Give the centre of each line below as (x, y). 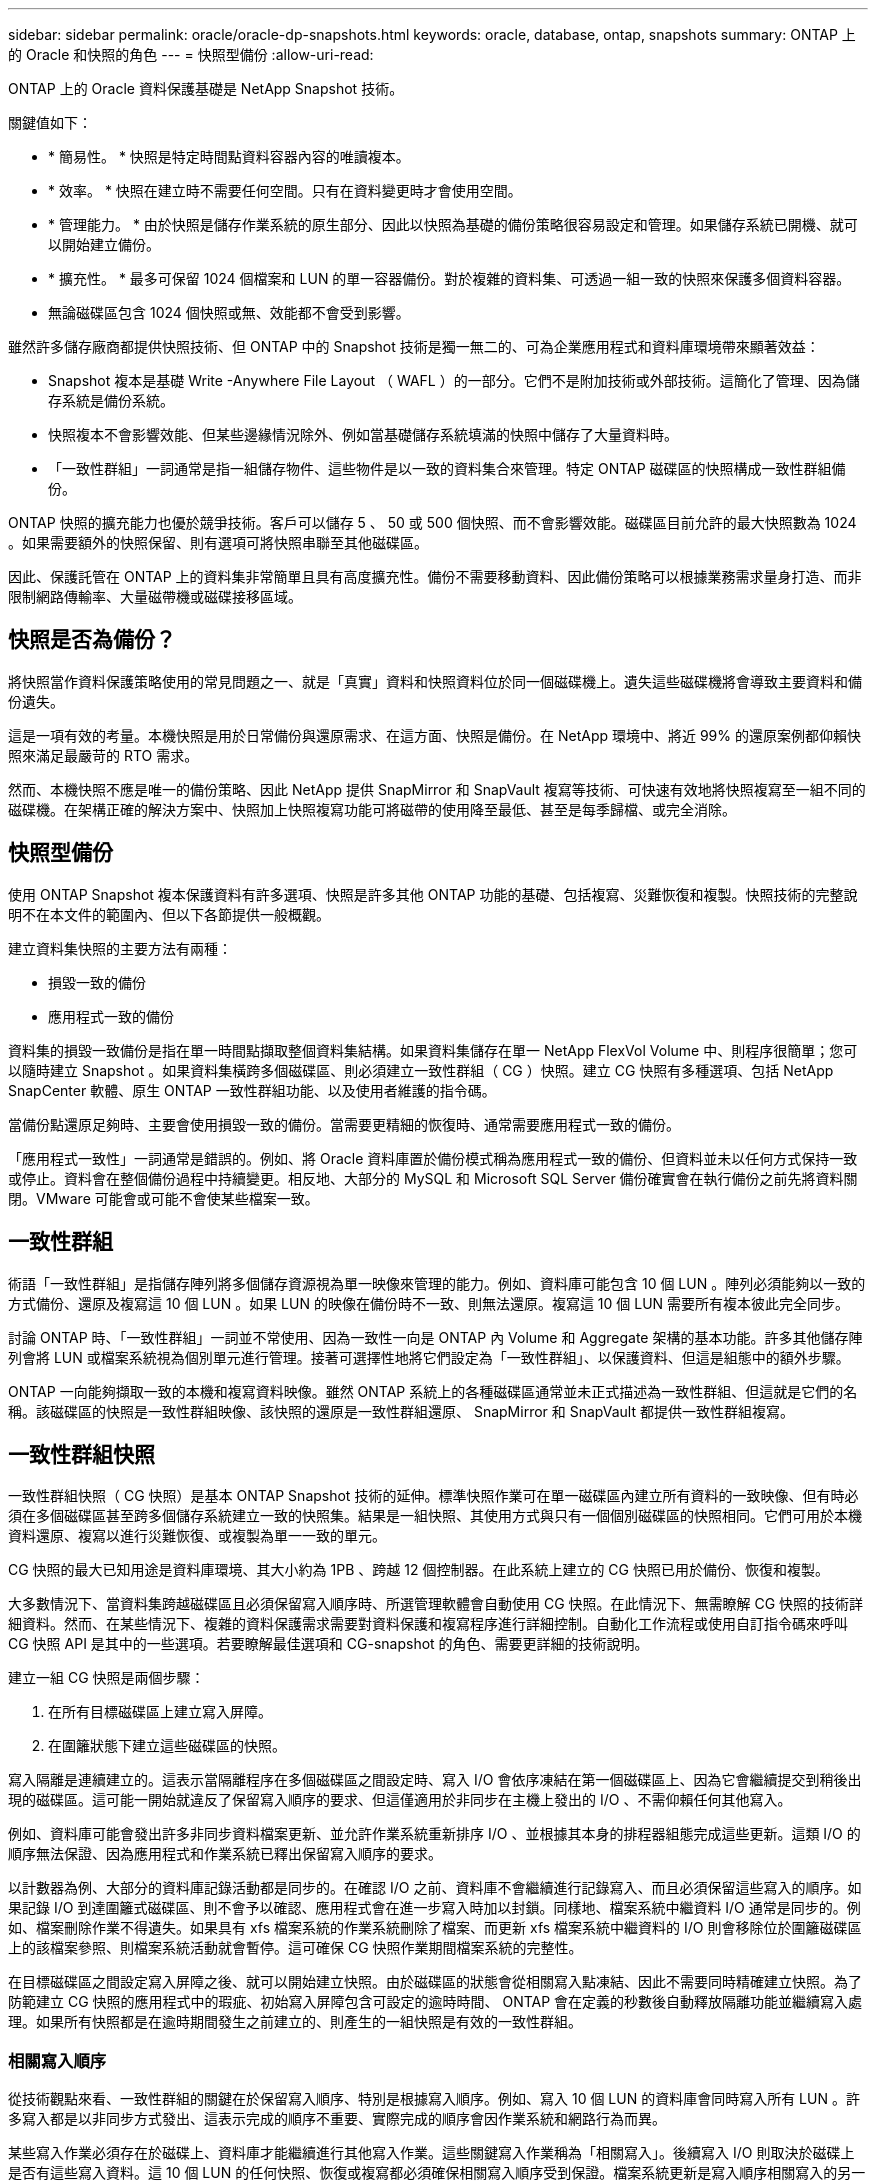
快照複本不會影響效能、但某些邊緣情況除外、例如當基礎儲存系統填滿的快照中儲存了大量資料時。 (363, 434)
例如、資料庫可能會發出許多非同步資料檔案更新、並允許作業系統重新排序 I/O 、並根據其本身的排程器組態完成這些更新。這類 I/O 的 (434, 1834)
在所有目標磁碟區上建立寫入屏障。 (160, 1712)
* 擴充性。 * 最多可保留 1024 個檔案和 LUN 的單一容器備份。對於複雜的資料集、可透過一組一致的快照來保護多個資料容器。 (449, 278)
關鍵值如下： (50, 122)
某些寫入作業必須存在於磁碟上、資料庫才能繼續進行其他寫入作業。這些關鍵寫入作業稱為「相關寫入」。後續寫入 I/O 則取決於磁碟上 (431, 2153)
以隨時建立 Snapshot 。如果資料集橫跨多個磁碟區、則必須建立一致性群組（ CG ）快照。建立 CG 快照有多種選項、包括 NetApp (421, 1070)
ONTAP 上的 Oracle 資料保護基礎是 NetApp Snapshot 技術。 (206, 88)
